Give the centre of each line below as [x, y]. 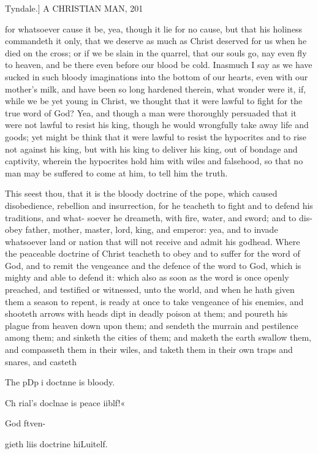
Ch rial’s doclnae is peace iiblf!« [65, 402]
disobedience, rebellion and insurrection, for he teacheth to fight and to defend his [159, 205]
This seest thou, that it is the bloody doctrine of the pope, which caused [141, 193]
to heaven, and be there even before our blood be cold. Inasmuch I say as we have [159, 65]
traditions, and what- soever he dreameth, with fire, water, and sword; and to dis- [159, 217]
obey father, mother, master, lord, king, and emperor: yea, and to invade [142, 229]
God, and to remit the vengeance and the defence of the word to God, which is [153, 265]
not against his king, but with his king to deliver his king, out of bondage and [151, 149]
